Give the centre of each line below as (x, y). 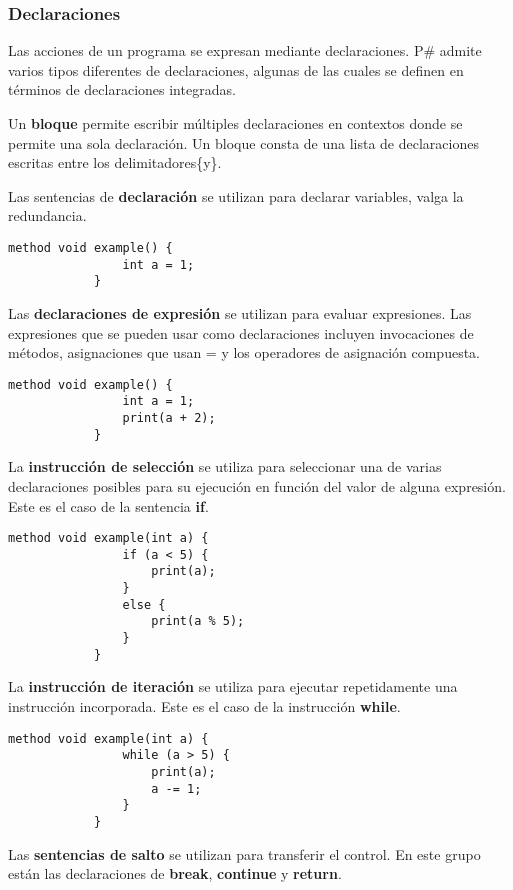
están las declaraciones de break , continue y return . (175, 873)
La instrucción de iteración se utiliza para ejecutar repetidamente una (233, 686)
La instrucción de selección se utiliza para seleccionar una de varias (225, 466)
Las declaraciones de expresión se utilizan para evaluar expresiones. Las (240, 312)
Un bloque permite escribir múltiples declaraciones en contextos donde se (235, 123)
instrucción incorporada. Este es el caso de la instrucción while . (204, 705)
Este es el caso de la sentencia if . (108, 505)
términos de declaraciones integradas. (122, 89)
